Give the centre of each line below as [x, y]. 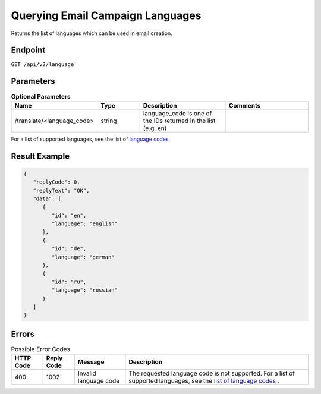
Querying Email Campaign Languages [106, 15]
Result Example [40, 156]
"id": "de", [69, 249]
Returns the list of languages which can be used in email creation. [92, 33]
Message [91, 362]
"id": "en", [69, 215]
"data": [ [47, 198]
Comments [245, 105]
